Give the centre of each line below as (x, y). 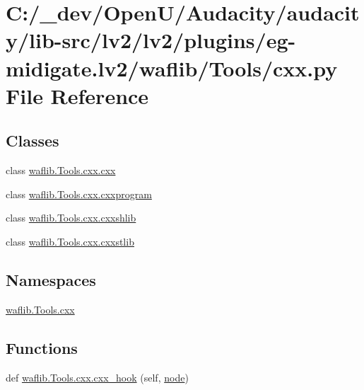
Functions (42, 347)
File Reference (77, 95)
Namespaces (51, 279)
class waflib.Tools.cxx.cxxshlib (71, 218)
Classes (33, 140)
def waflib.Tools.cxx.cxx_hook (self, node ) (97, 377)
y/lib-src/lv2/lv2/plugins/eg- (151, 40)
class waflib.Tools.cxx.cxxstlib (70, 241)
